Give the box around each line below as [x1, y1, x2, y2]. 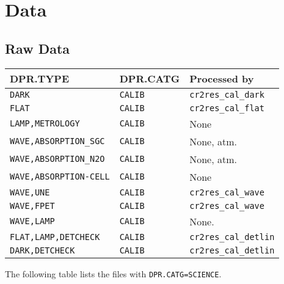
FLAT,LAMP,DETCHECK [10, 231, 100, 242]
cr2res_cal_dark [189, 89, 264, 100]
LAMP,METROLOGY [10, 118, 80, 129]
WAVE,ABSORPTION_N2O [10, 154, 105, 164]
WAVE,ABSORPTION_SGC [10, 136, 105, 147]
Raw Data [5, 38, 70, 57]
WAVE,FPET [10, 200, 55, 211]
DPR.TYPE [10, 71, 69, 86]
